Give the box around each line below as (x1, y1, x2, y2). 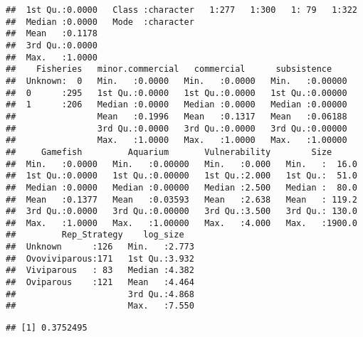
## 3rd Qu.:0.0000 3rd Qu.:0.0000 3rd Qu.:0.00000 (6, 123, 347, 134)
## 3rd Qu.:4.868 (6, 289, 194, 299)
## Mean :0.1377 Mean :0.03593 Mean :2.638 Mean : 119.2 (6, 194, 357, 205)
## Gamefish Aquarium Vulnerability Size (6, 146, 332, 157)
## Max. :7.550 (6, 301, 194, 311)
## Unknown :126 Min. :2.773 (6, 242, 194, 252)
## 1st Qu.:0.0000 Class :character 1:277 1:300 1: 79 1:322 (6, 5, 357, 15)
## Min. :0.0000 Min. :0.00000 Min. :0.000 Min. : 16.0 (6, 159, 357, 169)
